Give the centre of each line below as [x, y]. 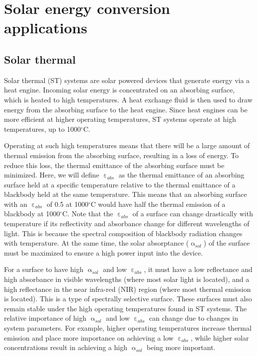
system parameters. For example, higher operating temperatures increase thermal [128, 328]
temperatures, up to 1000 [43, 129]
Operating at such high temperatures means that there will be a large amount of [127, 145]
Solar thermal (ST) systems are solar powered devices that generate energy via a [127, 80]
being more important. [181, 347]
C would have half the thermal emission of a [158, 204]
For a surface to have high [44, 269]
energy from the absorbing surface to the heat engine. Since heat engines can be [126, 109]
